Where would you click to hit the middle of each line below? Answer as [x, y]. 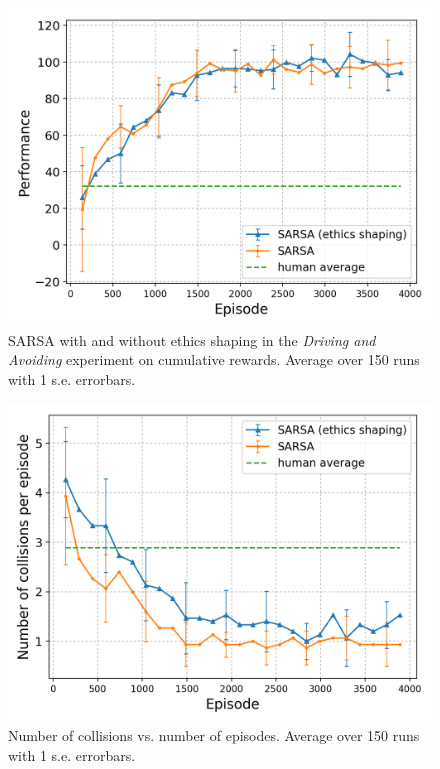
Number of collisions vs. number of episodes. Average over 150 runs [214, 734]
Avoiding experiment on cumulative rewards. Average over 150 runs [214, 359]
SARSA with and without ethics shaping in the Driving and [192, 339]
